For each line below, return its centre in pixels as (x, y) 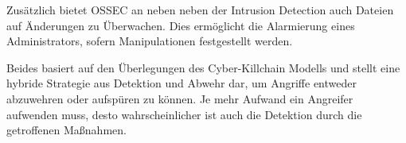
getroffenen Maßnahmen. (66, 130)
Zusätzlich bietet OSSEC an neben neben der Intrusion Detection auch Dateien (200, 10)
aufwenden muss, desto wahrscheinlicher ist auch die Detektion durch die (184, 114)
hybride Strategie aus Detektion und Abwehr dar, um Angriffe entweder (182, 83)
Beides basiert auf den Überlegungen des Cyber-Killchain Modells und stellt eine (203, 67)
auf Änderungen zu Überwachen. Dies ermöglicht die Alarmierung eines (181, 25)
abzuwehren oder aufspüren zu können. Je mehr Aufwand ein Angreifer (180, 98)
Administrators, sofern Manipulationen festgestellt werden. (150, 41)
